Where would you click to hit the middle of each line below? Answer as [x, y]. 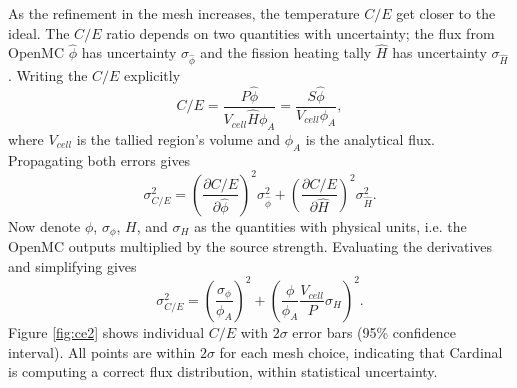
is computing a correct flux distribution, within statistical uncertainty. [223, 371]
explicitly [152, 75]
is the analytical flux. [370, 138]
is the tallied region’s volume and [178, 138]
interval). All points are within [102, 351]
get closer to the [446, 13]
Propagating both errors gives [99, 159]
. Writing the [48, 75]
